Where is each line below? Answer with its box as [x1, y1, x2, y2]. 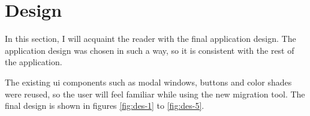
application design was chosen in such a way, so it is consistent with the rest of [5, 44, 294, 56]
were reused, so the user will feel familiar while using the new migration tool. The [5, 87, 305, 100]
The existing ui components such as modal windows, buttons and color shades [5, 75, 292, 88]
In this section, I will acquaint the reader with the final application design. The [5, 32, 296, 45]
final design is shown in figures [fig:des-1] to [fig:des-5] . [5, 99, 204, 112]
